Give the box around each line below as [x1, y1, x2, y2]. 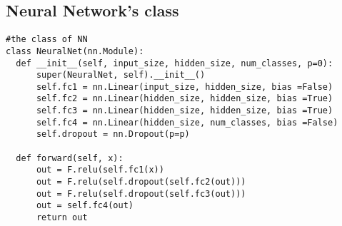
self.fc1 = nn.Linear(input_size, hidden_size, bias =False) [36, 81, 333, 92]
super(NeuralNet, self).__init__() [36, 70, 206, 81]
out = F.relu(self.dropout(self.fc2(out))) [36, 177, 246, 188]
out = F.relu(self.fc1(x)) [36, 165, 164, 175]
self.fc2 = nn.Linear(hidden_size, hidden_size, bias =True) [36, 93, 333, 104]
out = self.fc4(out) [36, 200, 134, 211]
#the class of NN [6, 34, 88, 45]
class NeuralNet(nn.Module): [6, 46, 144, 56]
